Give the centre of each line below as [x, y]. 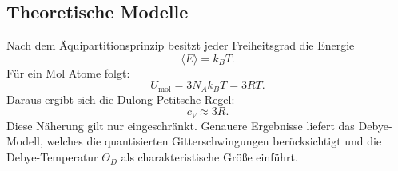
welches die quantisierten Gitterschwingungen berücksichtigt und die [214, 141]
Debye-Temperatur [52, 157]
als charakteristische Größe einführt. [209, 157]
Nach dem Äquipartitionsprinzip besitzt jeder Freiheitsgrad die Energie [181, 45]
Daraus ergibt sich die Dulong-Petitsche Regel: [121, 99]
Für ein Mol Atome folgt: [68, 72]
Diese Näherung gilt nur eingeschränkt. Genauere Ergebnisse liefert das [181, 125]
